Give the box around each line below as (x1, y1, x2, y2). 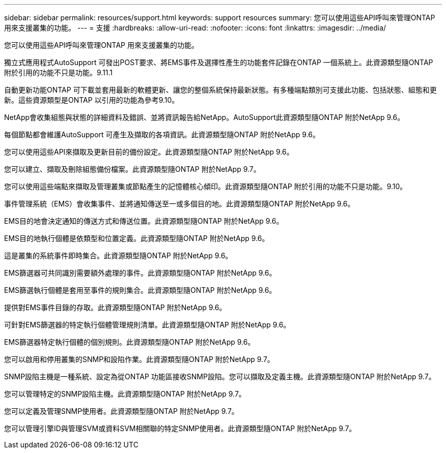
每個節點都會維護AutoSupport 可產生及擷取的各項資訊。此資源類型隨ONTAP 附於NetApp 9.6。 (4, 130, 320, 139)
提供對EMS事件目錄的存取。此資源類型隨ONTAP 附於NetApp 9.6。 (4, 303, 227, 312)
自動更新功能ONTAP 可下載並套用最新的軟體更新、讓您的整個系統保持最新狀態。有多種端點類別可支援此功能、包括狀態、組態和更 (4, 85, 437, 94)
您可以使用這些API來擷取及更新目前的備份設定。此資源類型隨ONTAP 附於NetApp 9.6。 (4, 147, 294, 156)
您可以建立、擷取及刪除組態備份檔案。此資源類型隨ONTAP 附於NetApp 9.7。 (4, 165, 261, 173)
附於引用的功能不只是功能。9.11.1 (4, 68, 113, 77)
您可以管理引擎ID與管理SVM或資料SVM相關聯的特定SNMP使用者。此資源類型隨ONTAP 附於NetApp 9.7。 (4, 424, 356, 433)
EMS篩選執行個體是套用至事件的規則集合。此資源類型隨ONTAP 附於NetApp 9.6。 (4, 286, 276, 294)
